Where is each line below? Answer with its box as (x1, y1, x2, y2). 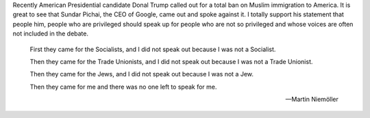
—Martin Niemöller (285, 95, 338, 104)
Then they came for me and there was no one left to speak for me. (29, 83, 217, 91)
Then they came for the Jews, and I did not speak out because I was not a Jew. (29, 70, 254, 78)
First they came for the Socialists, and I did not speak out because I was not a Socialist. (29, 45, 276, 53)
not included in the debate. (12, 29, 89, 38)
